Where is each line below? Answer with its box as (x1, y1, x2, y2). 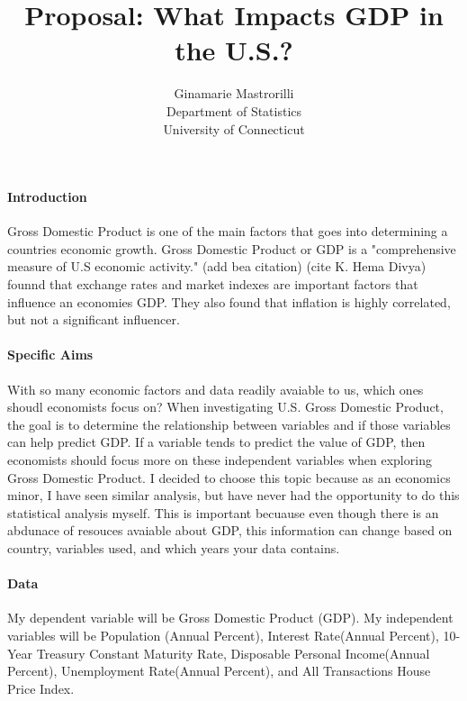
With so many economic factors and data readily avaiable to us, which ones (7, 379, 424, 398)
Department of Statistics (166, 101, 302, 120)
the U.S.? (175, 32, 293, 68)
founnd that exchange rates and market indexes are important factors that (7, 275, 418, 294)
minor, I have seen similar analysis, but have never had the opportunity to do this (7, 486, 460, 505)
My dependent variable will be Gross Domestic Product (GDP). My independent (7, 608, 454, 627)
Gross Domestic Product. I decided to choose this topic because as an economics (7, 468, 451, 487)
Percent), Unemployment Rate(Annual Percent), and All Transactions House (7, 661, 431, 680)
